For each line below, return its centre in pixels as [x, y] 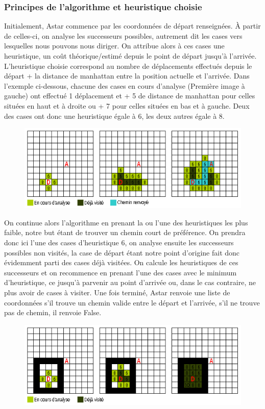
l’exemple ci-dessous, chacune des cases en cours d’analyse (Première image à [125, 85]
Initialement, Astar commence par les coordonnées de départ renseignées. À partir [132, 26]
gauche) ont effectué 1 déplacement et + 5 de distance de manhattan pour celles [130, 96]
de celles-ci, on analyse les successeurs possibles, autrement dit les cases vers [123, 35]
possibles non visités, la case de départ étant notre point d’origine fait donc [122, 252]
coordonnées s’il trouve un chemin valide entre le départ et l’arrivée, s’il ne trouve [132, 302]
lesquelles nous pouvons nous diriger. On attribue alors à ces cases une [114, 46]
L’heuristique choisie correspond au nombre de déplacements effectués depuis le [128, 66]
